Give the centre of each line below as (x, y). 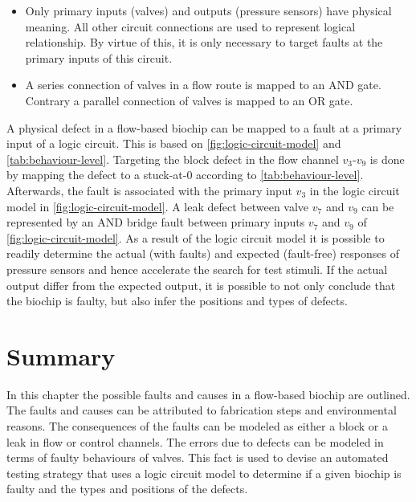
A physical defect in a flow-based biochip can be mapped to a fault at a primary (204, 127)
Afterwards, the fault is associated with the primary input (149, 190)
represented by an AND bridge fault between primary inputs (156, 222)
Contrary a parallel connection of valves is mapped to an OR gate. (189, 100)
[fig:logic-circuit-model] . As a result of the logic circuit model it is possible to (196, 237)
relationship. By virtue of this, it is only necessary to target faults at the (204, 42)
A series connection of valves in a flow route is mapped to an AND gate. (203, 85)
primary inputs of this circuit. (99, 57)
